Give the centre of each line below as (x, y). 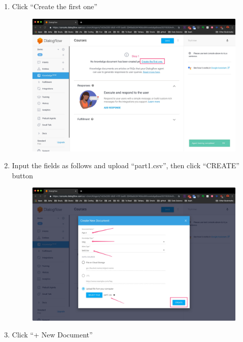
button (23, 175)
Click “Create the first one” (55, 6)
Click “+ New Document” (52, 335)
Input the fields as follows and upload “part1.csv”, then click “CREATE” (126, 165)
